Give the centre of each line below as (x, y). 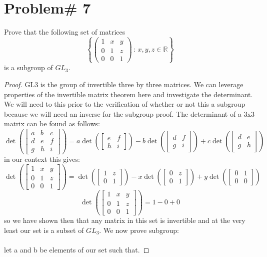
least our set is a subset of (44, 230)
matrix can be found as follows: (52, 123)
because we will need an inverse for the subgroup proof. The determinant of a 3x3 (129, 113)
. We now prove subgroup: (139, 230)
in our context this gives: (42, 159)
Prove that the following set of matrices (65, 32)
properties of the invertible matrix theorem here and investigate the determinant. (128, 94)
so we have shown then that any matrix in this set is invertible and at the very (125, 220)
